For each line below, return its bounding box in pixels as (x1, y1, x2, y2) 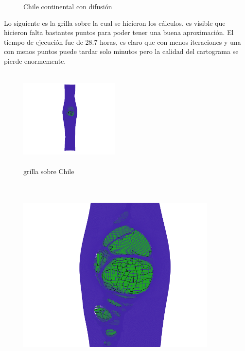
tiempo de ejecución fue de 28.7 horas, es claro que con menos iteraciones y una (4, 36, 241, 47)
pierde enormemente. (4, 55, 66, 66)
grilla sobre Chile (23, 166, 74, 176)
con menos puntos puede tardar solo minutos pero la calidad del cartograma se (4, 46, 239, 56)
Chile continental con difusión (23, 1, 112, 11)
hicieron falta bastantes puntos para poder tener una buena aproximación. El (4, 27, 234, 37)
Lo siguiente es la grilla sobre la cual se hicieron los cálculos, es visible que (4, 18, 226, 28)
